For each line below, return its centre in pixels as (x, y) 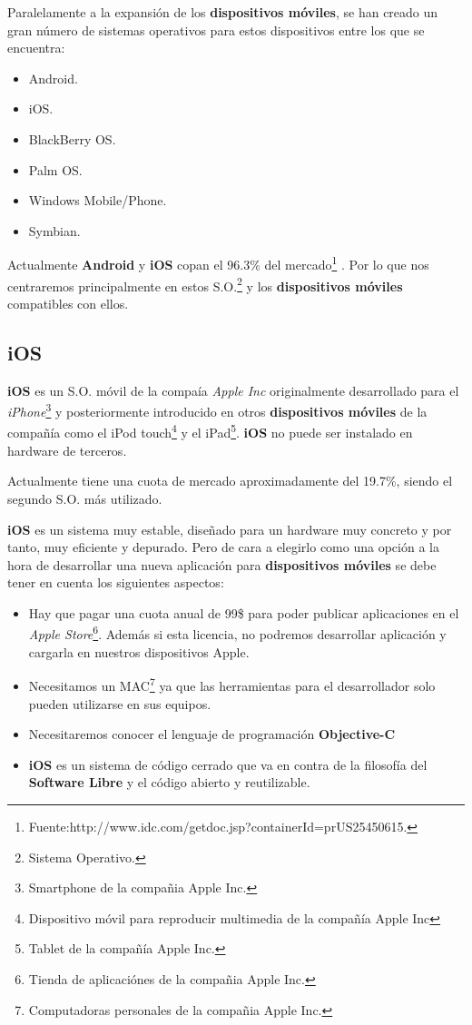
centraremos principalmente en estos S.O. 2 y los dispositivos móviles (205, 284)
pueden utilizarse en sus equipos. (120, 703)
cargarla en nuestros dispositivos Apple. (139, 651)
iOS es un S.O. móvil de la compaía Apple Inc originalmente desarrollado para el (233, 390)
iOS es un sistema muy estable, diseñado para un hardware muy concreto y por (230, 529)
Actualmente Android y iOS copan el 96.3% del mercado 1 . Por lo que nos (218, 263)
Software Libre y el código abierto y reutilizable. (169, 782)
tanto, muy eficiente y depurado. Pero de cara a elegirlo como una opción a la (223, 547)
